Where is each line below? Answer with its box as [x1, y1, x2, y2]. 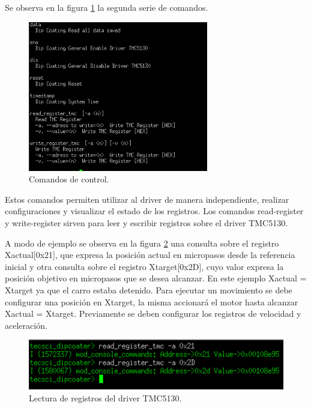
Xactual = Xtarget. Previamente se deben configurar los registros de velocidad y [5, 307, 301, 320]
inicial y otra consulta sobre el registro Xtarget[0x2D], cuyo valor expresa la [5, 260, 284, 272]
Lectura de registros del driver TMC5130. [29, 392, 182, 404]
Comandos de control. [29, 173, 109, 185]
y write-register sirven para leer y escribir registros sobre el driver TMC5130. [5, 217, 288, 229]
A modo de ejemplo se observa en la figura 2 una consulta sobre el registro [5, 236, 279, 249]
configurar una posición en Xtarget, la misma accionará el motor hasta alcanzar [5, 295, 298, 308]
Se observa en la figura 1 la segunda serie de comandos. [5, 1, 208, 13]
